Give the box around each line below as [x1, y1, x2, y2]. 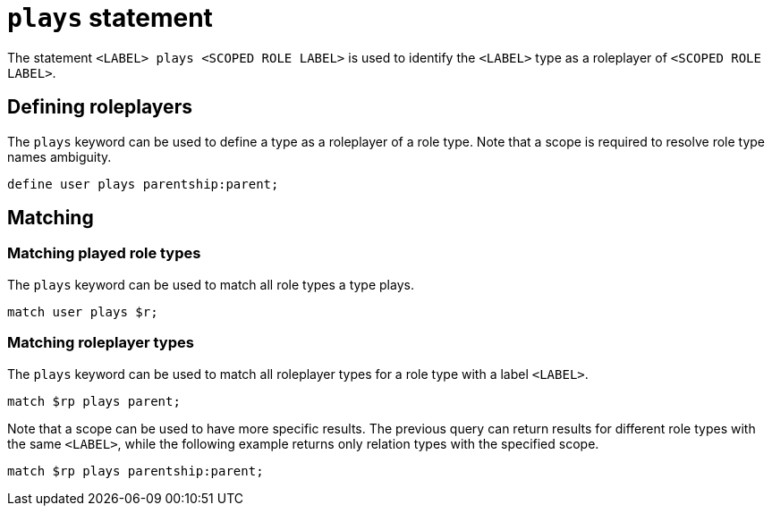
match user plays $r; [7, 304, 158, 319]
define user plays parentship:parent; [7, 176, 279, 191]
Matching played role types [7, 244, 201, 263]
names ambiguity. [7, 148, 112, 164]
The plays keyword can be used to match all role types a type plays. [7, 276, 414, 292]
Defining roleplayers [7, 96, 192, 119]
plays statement [7, 3, 213, 33]
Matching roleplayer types [7, 333, 194, 352]
